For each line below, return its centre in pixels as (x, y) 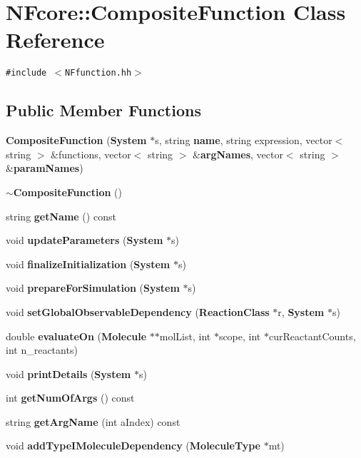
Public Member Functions (103, 110)
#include (26, 73)
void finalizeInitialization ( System (88, 264)
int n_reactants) (42, 350)
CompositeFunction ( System (76, 140)
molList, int (185, 336)
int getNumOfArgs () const (70, 398)
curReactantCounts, (312, 336)
